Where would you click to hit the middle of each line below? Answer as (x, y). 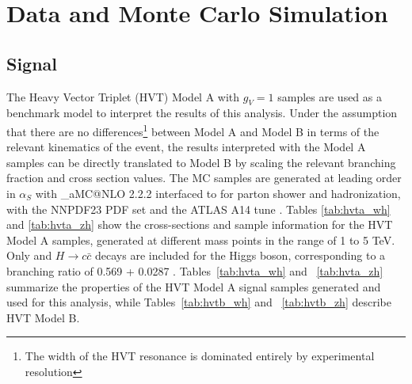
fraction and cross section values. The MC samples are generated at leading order (204, 178)
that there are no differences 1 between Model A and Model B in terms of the (193, 130)
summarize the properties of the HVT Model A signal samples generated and (194, 286)
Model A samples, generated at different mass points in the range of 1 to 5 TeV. (201, 240)
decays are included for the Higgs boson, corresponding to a (240, 255)
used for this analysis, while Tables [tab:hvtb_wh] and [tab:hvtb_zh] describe (199, 302)
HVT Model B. (43, 317)
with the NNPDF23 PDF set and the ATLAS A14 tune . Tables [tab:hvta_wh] (198, 209)
